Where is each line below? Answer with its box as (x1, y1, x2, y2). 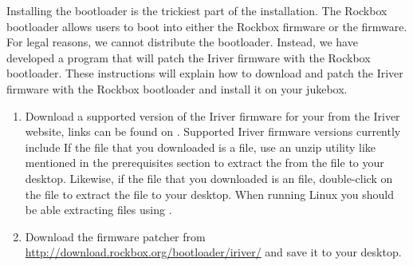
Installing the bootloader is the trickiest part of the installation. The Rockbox (6, 2, 387, 18)
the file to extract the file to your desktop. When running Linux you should (25, 185, 394, 202)
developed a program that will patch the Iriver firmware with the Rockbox (6, 49, 371, 66)
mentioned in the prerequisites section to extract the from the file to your (25, 154, 384, 171)
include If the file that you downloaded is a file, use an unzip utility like (25, 138, 376, 155)
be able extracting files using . (25, 201, 172, 218)
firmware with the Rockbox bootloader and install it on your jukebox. (6, 80, 348, 97)
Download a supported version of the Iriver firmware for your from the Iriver (25, 107, 400, 124)
